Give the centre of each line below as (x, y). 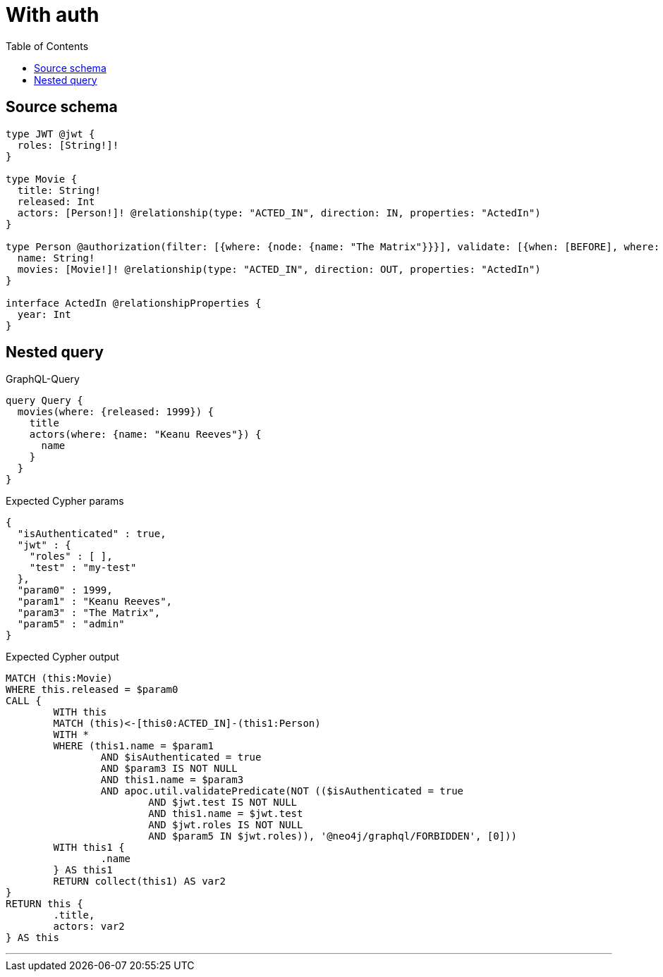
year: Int (44, 314)
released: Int (56, 201)
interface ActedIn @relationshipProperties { (134, 303)
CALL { (24, 701)
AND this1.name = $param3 (172, 780)
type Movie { (42, 179)
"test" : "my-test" (83, 568)
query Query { (44, 401)
